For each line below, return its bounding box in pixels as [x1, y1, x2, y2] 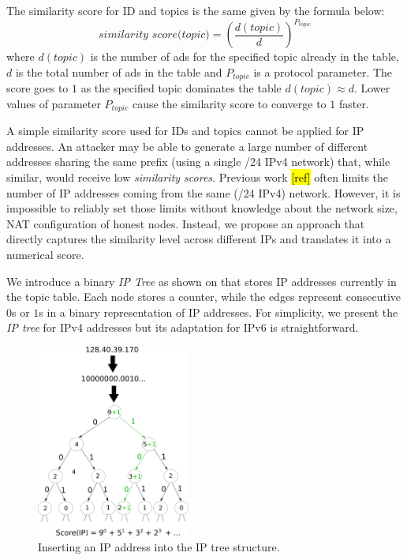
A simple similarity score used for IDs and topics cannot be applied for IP [6, 122, 364, 139]
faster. [338, 95, 369, 111]
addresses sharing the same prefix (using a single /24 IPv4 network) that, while [6, 153, 390, 170]
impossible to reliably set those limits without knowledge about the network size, [6, 200, 398, 216]
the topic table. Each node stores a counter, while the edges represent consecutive [6, 288, 401, 305]
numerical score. [6, 246, 84, 262]
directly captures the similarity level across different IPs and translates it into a [6, 231, 391, 247]
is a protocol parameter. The [253, 63, 393, 80]
